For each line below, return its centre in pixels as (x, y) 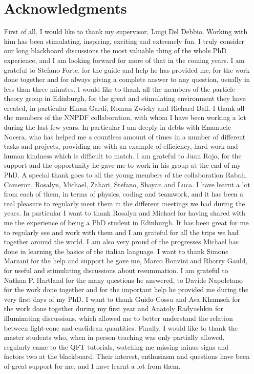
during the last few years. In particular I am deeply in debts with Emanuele (117, 127)
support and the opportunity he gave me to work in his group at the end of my (122, 165)
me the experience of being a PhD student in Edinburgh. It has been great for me (127, 222)
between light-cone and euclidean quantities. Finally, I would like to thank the (121, 327)
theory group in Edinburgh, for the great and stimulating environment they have (125, 98)
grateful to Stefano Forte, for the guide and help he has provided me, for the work (127, 69)
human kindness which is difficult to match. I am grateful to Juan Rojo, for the (123, 155)
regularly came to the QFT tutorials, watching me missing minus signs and (116, 346)
